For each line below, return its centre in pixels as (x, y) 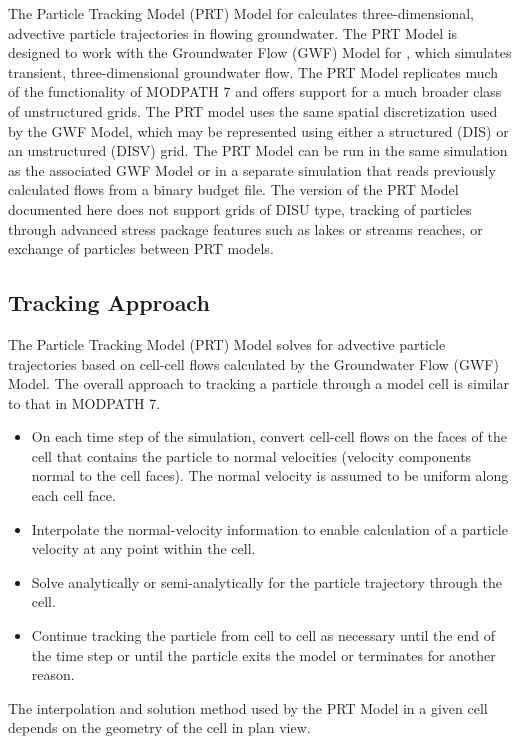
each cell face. (73, 495)
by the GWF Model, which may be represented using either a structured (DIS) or (258, 130)
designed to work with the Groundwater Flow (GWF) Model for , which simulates (260, 52)
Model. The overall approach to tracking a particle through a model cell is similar (258, 383)
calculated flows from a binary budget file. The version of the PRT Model (233, 189)
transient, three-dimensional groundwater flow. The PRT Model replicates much (253, 71)
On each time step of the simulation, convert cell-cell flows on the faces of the (269, 436)
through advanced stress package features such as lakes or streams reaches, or (245, 228)
